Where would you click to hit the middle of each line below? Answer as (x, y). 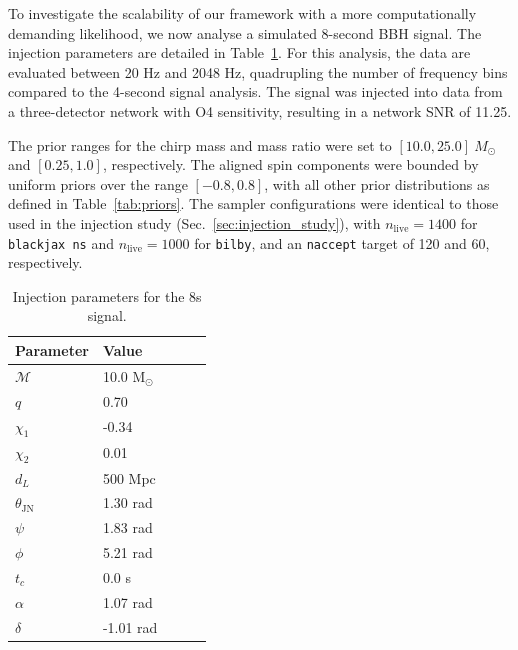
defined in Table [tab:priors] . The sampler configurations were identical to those (253, 203)
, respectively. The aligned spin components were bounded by (290, 164)
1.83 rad (127, 527)
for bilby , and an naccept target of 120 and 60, (342, 242)
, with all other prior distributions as (377, 183)
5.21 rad (127, 552)
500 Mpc (129, 477)
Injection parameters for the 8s (107, 295)
